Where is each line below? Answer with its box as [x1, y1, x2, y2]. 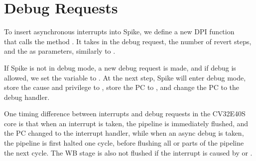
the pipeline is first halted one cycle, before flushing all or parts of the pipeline [4, 138, 244, 148]
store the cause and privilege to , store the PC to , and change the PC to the [4, 82, 240, 92]
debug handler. [4, 91, 50, 102]
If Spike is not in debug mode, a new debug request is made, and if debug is [4, 62, 236, 73]
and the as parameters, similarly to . [4, 46, 116, 56]
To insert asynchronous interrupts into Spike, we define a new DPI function [4, 26, 235, 37]
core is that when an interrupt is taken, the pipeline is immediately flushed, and [4, 118, 249, 128]
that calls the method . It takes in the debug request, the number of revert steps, [4, 36, 252, 46]
